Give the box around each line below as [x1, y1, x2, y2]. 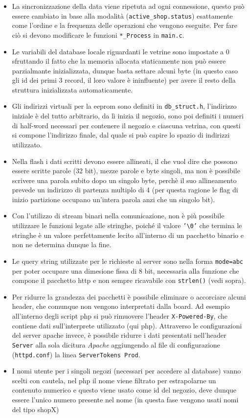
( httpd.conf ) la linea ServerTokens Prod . [12, 349, 140, 359]
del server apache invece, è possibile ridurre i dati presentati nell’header [12, 330, 227, 340]
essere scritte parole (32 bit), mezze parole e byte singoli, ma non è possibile [12, 165, 240, 176]
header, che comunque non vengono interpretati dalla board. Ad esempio [12, 301, 230, 311]
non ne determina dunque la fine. [12, 239, 112, 250]
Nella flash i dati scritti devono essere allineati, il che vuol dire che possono [12, 156, 237, 166]
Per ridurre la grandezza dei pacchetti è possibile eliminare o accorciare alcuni [12, 291, 246, 302]
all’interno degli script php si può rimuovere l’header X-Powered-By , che [12, 311, 227, 321]
